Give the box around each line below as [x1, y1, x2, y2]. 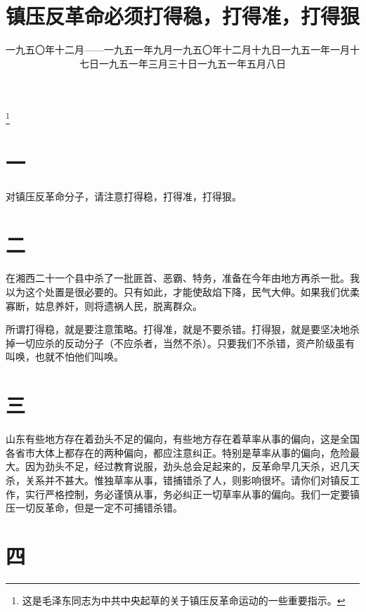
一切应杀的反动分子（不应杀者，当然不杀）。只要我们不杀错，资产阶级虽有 [15, 335, 355, 350]
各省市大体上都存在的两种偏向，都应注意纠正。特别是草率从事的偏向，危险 [6, 445, 350, 460]
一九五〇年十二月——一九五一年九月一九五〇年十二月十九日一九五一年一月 [6, 42, 350, 57]
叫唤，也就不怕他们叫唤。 [6, 349, 124, 364]
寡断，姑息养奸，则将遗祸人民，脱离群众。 [6, 298, 202, 313]
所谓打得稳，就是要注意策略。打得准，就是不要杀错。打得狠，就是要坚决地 [6, 322, 350, 337]
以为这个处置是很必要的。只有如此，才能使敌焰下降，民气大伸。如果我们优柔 [6, 285, 360, 299]
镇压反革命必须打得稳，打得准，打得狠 [6, 1, 360, 30]
